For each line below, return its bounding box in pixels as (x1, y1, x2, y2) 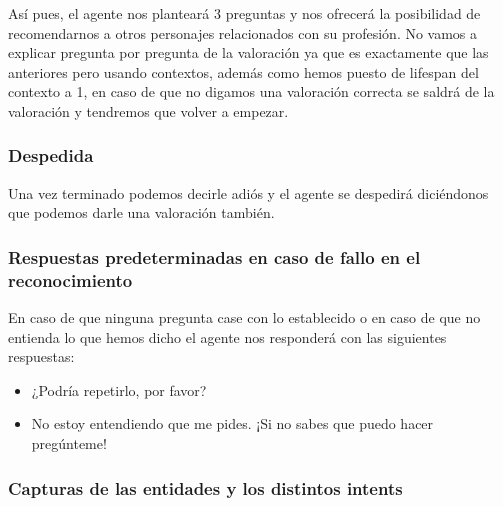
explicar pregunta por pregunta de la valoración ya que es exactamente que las (8, 42, 489, 63)
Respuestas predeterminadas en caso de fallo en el (8, 244, 421, 269)
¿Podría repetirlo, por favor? (31, 379, 207, 400)
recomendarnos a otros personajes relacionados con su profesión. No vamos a (8, 22, 478, 43)
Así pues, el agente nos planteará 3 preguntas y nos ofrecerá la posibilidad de (8, 3, 481, 23)
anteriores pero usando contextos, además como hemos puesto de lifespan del (8, 61, 479, 82)
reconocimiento (8, 267, 133, 292)
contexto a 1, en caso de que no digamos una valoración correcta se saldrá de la (8, 81, 495, 102)
